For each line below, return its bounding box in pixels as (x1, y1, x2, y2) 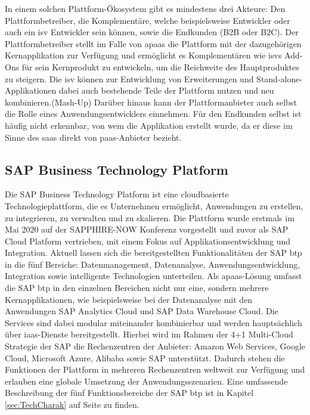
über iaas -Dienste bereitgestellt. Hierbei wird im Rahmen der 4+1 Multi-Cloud (5, 328, 293, 340)
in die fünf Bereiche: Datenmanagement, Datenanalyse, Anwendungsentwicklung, (5, 258, 300, 270)
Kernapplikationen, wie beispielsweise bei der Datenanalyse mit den (5, 293, 253, 305)
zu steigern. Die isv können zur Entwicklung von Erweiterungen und (5, 72, 254, 85)
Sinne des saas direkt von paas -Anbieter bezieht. (5, 131, 182, 143)
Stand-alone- (256, 72, 303, 85)
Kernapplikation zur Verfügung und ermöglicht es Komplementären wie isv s (5, 49, 282, 61)
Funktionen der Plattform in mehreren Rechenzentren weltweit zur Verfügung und (5, 363, 305, 376)
